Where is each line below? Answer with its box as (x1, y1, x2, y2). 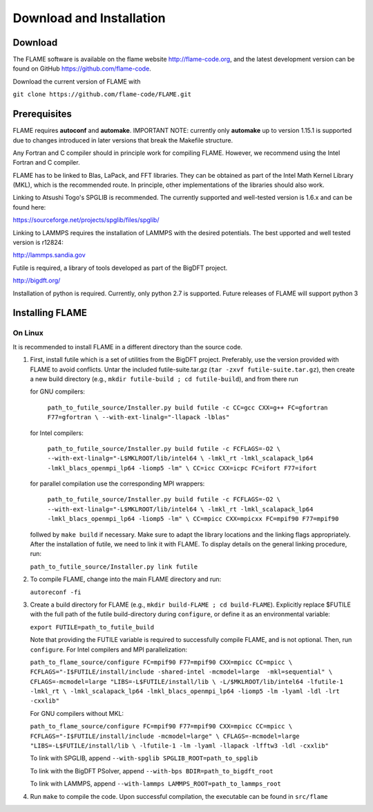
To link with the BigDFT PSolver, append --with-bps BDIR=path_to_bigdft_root (30, 766, 274, 775)
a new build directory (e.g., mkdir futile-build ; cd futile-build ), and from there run (30, 374, 298, 383)
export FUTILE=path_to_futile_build (30, 623, 155, 631)
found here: (12, 203, 46, 211)
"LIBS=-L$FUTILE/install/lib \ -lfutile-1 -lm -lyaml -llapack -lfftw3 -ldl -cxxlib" (30, 742, 329, 750)
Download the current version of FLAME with (12, 77, 141, 86)
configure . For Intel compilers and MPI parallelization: (30, 645, 188, 654)
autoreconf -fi (30, 588, 82, 596)
